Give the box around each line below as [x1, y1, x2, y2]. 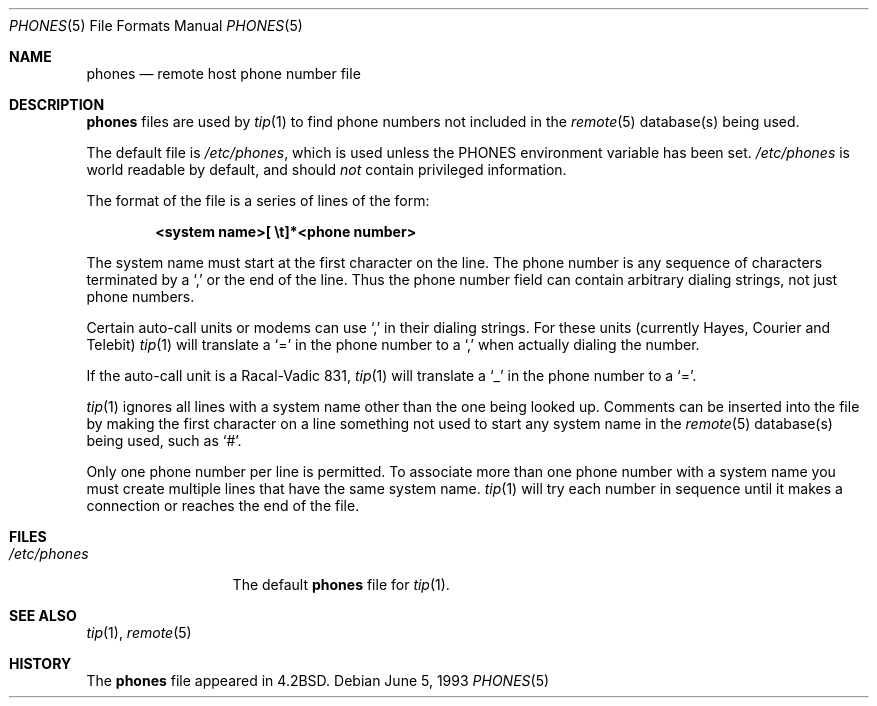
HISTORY [9, 655, 72, 672]
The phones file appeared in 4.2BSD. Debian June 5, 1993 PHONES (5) [86, 672, 550, 689]
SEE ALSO [9, 607, 77, 624]
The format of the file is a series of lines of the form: [86, 192, 430, 209]
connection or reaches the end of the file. [86, 497, 360, 514]
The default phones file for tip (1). [232, 576, 450, 593]
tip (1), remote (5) [86, 624, 192, 641]
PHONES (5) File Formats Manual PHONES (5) [9, 17, 303, 34]
